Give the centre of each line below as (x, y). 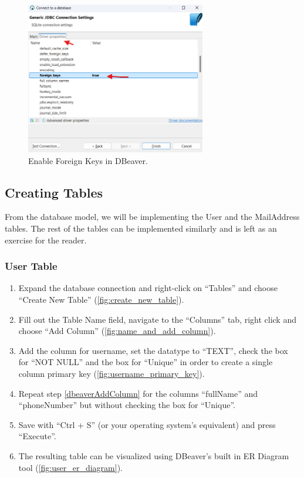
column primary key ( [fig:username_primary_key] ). (112, 373)
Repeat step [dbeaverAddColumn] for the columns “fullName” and (138, 393)
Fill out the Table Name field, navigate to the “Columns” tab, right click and (157, 319)
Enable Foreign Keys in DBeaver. (88, 160)
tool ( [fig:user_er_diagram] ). (70, 467)
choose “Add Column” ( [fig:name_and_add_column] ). (117, 331)
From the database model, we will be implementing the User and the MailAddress (152, 217)
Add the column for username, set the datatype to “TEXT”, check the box (153, 350)
